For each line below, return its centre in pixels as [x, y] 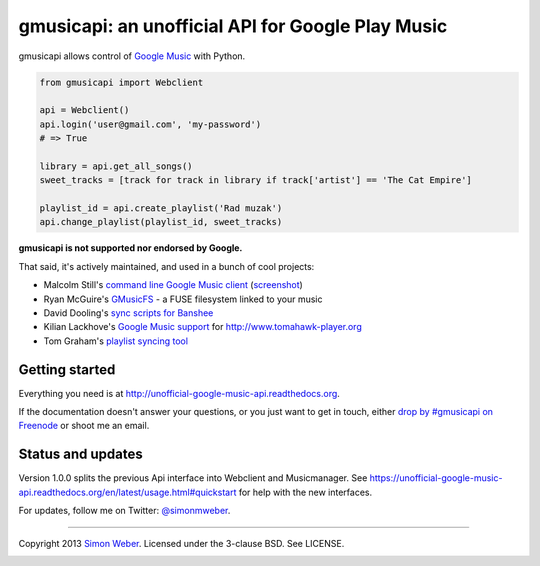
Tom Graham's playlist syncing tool [116, 341]
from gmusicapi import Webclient [121, 82]
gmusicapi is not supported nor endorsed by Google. [130, 248]
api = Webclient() [84, 110]
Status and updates [81, 454]
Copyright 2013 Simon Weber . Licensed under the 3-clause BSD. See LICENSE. [181, 543]
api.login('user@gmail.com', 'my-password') [150, 124]
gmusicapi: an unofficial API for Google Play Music [233, 26]
